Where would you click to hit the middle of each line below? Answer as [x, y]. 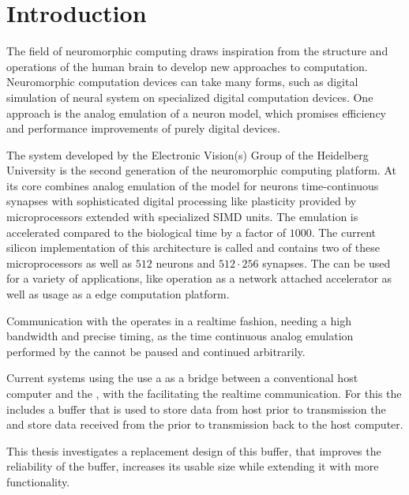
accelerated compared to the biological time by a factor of [146, 232]
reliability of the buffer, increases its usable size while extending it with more [193, 466]
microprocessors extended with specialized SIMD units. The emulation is [182, 217]
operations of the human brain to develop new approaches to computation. [187, 66]
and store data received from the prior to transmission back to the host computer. [205, 424]
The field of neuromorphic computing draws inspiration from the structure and [197, 51]
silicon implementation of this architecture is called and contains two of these [193, 247]
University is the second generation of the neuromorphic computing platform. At [201, 170]
